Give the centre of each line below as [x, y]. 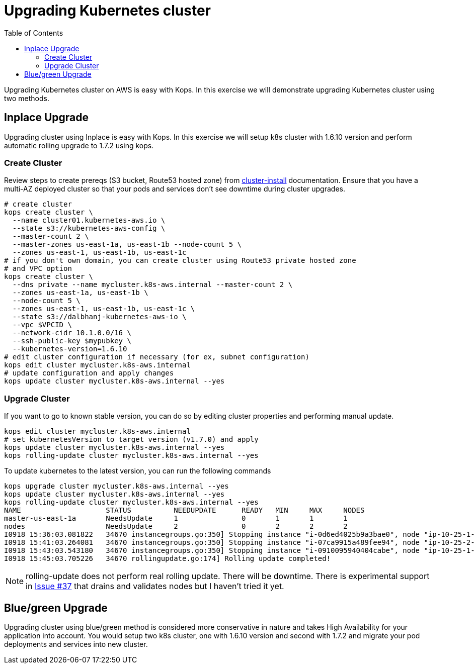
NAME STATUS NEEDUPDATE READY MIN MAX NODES [184, 510]
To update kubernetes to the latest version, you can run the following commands [138, 471]
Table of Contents [34, 33]
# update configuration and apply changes [89, 373]
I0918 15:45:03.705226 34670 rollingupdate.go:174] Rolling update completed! [168, 559]
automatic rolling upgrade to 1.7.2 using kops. [79, 145]
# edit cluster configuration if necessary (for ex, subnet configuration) [157, 357]
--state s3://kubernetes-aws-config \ [89, 228]
